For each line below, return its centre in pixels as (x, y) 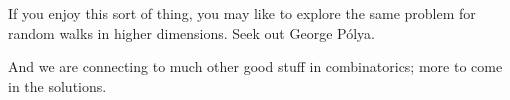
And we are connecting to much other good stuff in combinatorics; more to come (255, 66)
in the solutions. (57, 85)
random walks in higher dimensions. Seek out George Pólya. (191, 32)
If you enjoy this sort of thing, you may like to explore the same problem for (242, 13)
